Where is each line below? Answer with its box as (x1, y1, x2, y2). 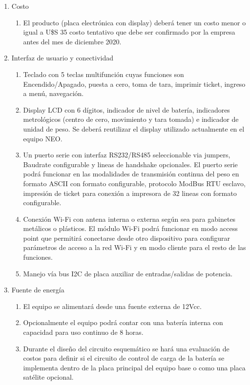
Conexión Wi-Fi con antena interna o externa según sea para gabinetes (23, 213, 236, 224)
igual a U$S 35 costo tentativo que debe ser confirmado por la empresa (23, 27, 235, 37)
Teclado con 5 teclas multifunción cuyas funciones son (23, 69, 184, 79)
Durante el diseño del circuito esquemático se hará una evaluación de (23, 343, 229, 353)
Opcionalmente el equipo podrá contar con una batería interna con (23, 317, 223, 327)
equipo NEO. (23, 133, 62, 143)
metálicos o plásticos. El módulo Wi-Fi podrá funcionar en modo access (23, 223, 238, 233)
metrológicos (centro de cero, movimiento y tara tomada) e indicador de (23, 114, 239, 124)
